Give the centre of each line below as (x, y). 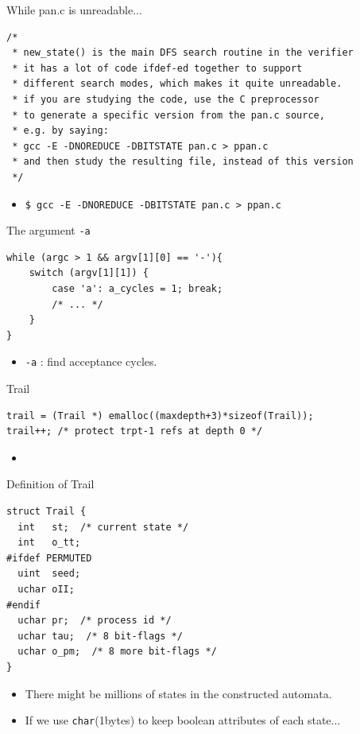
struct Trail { (46, 512)
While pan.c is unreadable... (74, 10)
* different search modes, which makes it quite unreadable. (177, 84)
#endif (23, 605)
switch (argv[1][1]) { (89, 273)
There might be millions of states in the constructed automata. (178, 693)
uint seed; (49, 574)
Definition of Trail (50, 484)
